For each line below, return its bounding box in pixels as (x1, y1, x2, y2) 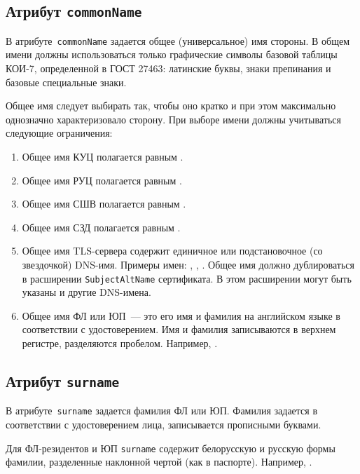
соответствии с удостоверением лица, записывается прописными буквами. (6, 417, 321, 432)
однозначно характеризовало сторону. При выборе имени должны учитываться (6, 111, 341, 126)
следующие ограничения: (6, 126, 113, 140)
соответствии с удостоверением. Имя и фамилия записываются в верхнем (22, 322, 336, 337)
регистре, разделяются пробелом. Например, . (22, 336, 218, 350)
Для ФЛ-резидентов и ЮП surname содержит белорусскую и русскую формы (6, 440, 335, 455)
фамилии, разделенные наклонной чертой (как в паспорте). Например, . (6, 454, 312, 469)
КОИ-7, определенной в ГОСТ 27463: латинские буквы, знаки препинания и (6, 61, 331, 76)
